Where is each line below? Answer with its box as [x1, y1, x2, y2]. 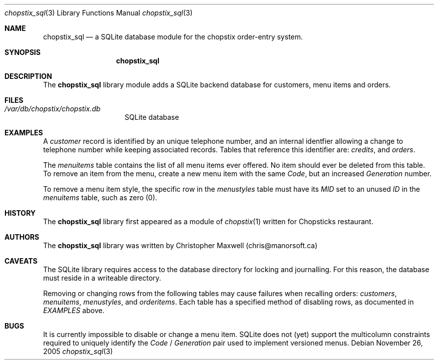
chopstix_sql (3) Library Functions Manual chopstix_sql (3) [4, 8, 193, 17]
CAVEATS [4, 257, 37, 265]
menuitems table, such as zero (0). [43, 193, 157, 202]
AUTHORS [4, 233, 39, 241]
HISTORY [4, 209, 36, 217]
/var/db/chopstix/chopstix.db [4, 104, 101, 113]
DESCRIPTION [4, 72, 52, 80]
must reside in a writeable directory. [43, 274, 161, 282]
